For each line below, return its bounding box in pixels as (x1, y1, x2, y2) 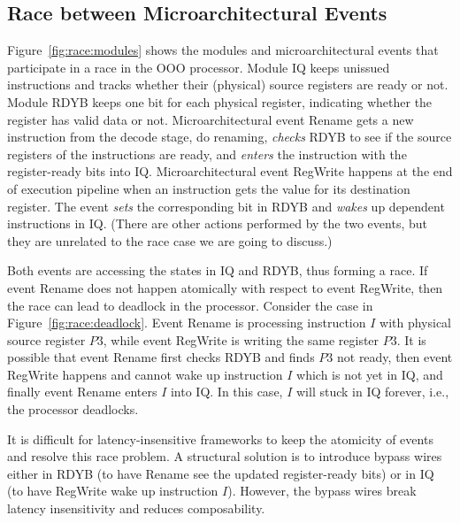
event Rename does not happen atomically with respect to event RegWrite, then (7, 278, 443, 296)
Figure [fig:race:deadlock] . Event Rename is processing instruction (7, 313, 366, 332)
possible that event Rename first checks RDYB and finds (7, 348, 315, 366)
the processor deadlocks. (7, 400, 139, 419)
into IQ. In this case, (170, 382, 283, 401)
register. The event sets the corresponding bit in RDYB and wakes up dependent (7, 196, 445, 215)
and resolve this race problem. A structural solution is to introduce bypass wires (7, 447, 442, 465)
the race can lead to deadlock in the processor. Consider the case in (7, 296, 373, 314)
